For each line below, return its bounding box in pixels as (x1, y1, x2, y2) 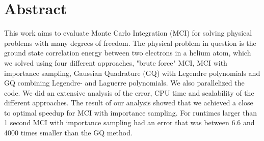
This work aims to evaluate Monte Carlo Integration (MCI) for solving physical (4, 27, 252, 38)
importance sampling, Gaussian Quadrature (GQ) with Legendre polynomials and (4, 67, 260, 78)
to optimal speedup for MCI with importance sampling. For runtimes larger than (4, 107, 257, 118)
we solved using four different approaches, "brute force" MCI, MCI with (4, 57, 227, 68)
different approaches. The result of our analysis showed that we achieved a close (4, 97, 253, 108)
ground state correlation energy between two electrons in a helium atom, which (4, 47, 251, 58)
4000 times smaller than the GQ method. (4, 127, 133, 138)
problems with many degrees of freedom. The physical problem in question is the (4, 37, 256, 48)
